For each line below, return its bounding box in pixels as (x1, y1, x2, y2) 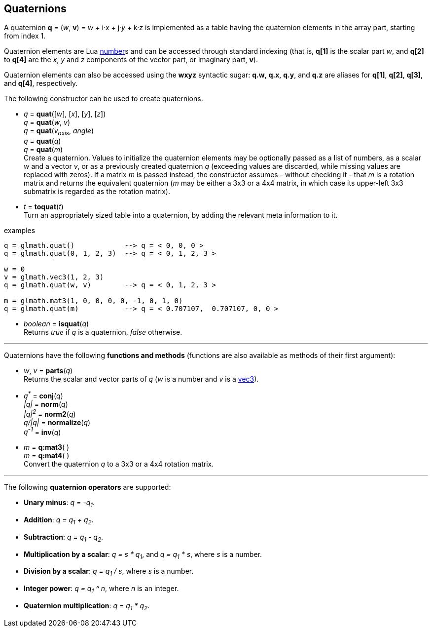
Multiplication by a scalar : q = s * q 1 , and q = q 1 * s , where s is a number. (24, 550, 262, 560)
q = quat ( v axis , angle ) (24, 126, 94, 137)
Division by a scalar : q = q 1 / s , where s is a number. (24, 567, 194, 578)
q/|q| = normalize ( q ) (24, 418, 91, 427)
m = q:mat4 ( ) (24, 451, 70, 460)
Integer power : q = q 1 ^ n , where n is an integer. (24, 584, 179, 594)
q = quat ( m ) (24, 145, 63, 154)
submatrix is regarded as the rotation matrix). (24, 187, 170, 196)
